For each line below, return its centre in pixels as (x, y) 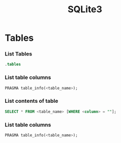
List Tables (19, 54)
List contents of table (32, 101)
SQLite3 (85, 9)
